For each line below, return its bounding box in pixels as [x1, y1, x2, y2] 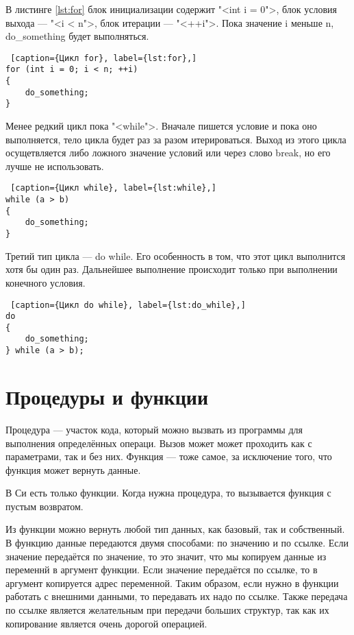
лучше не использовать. [5, 158, 104, 173]
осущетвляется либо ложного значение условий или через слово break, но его [5, 145, 331, 160]
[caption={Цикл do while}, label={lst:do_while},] [10, 300, 246, 310]
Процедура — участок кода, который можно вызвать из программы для [5, 422, 303, 436]
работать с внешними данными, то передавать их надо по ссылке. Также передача [5, 589, 348, 603]
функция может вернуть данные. [5, 462, 141, 477]
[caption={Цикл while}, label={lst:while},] [10, 183, 216, 193]
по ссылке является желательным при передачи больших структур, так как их [5, 603, 329, 617]
